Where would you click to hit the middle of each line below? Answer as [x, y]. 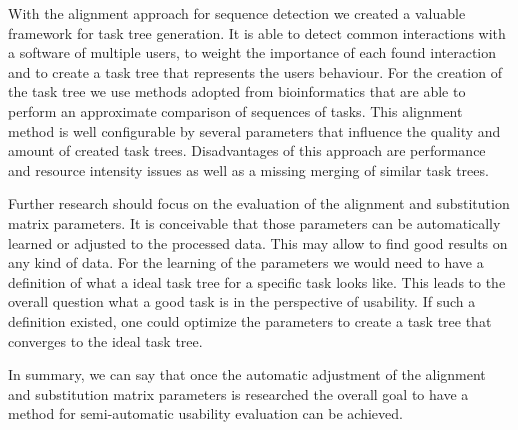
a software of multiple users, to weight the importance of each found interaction [252, 52]
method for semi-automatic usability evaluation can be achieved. [205, 413]
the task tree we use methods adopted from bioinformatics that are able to [237, 91]
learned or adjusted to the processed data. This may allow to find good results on [258, 242]
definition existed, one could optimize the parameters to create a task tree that [250, 320]
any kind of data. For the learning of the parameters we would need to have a [246, 262]
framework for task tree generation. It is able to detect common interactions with [257, 32]
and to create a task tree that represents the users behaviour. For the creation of [255, 71]
